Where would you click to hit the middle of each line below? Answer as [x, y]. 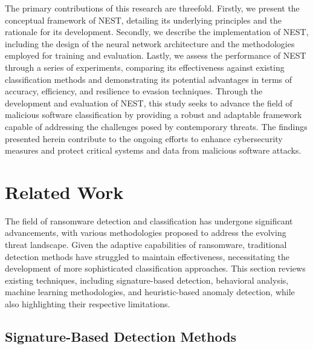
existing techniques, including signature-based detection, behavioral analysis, [147, 280]
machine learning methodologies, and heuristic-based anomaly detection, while [150, 292]
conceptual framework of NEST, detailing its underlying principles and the [143, 20]
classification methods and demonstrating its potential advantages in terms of [149, 79]
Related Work [64, 191]
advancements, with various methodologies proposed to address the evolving [146, 233]
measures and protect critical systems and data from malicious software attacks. [153, 150]
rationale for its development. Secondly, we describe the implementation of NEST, [157, 32]
